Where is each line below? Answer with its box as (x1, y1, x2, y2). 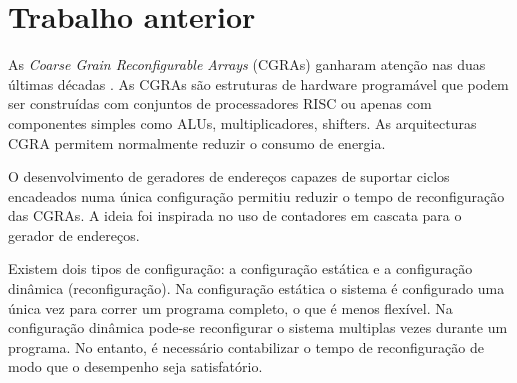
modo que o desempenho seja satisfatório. (8, 356, 263, 377)
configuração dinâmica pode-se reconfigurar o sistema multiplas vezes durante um (8, 317, 508, 338)
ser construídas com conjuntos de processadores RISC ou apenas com (8, 93, 432, 114)
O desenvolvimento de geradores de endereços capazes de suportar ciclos (8, 166, 450, 187)
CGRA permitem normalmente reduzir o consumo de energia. (8, 132, 386, 153)
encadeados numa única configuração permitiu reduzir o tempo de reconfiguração (8, 185, 505, 206)
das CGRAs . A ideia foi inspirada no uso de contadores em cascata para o (8, 205, 462, 226)
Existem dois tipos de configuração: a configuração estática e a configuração (8, 258, 473, 279)
